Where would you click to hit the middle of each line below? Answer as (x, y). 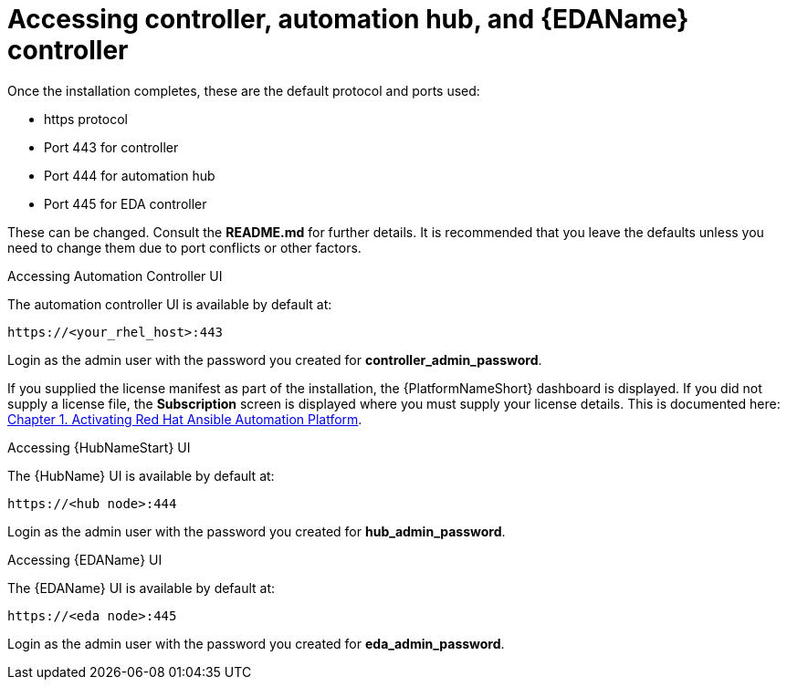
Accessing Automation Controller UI (115, 276)
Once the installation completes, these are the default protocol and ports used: (244, 90)
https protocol (86, 119)
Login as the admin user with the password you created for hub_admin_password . (257, 531)
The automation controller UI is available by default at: (170, 304)
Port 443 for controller (111, 147)
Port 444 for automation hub (130, 175)
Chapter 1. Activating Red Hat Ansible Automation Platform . (185, 419)
